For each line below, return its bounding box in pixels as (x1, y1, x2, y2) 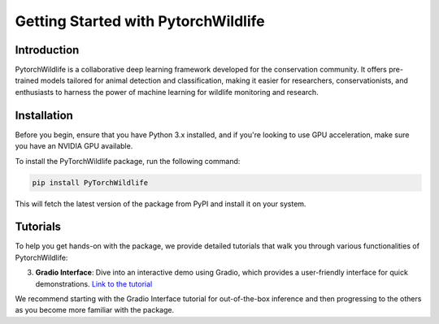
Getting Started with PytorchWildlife (15, 12, 265, 30)
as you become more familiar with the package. (15, 305, 175, 315)
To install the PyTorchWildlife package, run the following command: (15, 156, 241, 166)
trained (15, 76, 40, 85)
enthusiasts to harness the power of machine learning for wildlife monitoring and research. (15, 87, 319, 97)
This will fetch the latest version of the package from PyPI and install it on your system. (15, 199, 306, 209)
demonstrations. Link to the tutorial (35, 279, 153, 288)
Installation (15, 108, 73, 122)
